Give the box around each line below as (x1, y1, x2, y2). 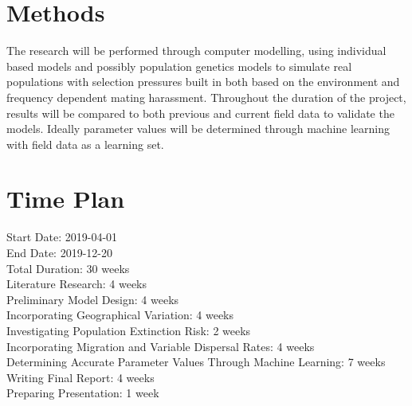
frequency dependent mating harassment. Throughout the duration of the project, (6, 88, 406, 105)
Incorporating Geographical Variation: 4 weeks (6, 306, 234, 323)
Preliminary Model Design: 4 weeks (6, 291, 179, 307)
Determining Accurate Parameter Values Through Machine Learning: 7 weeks (6, 353, 386, 370)
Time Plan (6, 182, 125, 215)
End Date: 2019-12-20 (6, 244, 112, 260)
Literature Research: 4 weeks (6, 275, 147, 292)
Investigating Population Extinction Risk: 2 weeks (6, 322, 251, 338)
